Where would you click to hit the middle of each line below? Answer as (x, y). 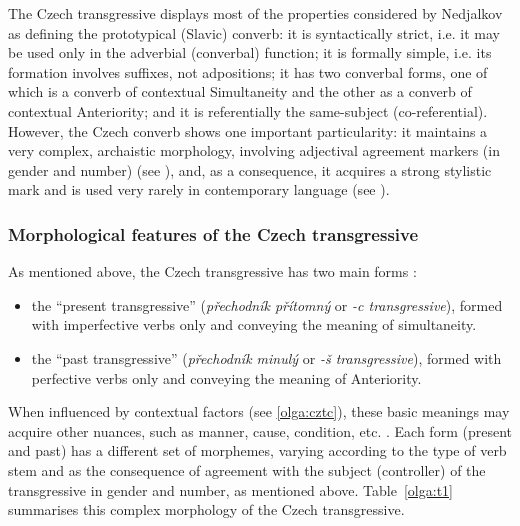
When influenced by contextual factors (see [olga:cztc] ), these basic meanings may (259, 411)
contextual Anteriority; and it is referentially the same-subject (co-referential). (248, 110)
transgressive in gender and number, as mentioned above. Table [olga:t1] (230, 489)
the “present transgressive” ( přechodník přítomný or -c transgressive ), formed (267, 304)
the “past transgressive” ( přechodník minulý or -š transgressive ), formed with (266, 357)
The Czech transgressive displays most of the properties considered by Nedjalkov (255, 13)
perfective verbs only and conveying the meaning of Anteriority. (226, 377)
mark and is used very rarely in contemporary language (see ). (199, 189)
